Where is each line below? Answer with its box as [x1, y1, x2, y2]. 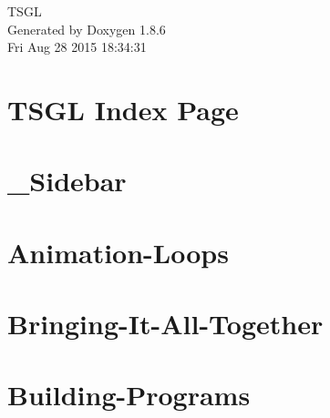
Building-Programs [7, 376, 251, 413]
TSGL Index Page [7, 90, 239, 127]
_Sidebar [7, 162, 127, 199]
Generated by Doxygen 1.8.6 [7, 19, 166, 38]
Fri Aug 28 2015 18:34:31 [7, 37, 147, 56]
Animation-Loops [7, 233, 229, 270]
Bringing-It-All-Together [7, 305, 324, 342]
